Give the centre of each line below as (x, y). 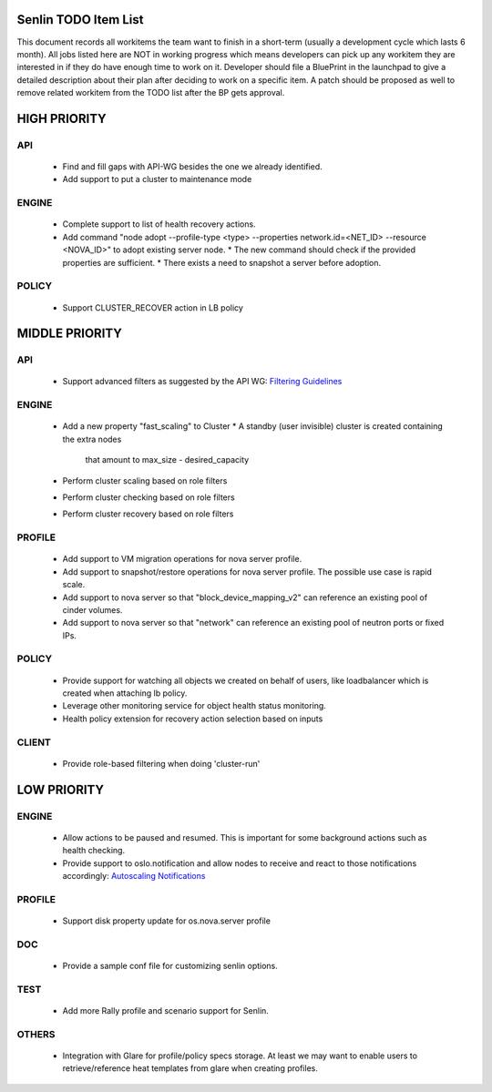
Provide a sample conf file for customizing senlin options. (170, 965)
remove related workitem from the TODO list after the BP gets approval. (151, 93)
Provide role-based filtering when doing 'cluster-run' (161, 763)
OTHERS (36, 1034)
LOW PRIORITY (61, 789)
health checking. (94, 851)
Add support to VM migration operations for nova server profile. (182, 559)
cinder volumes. (92, 609)
